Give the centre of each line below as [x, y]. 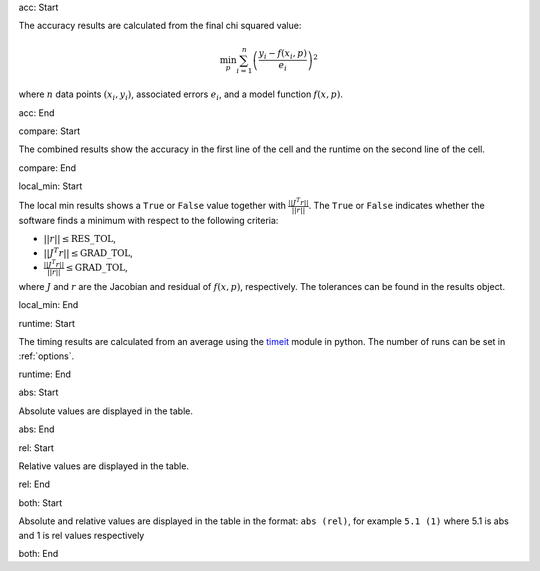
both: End [38, 553]
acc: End [36, 112]
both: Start [40, 502]
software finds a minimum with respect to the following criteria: [148, 220]
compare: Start [49, 131]
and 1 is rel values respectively [81, 535]
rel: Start [36, 447]
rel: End [34, 484]
